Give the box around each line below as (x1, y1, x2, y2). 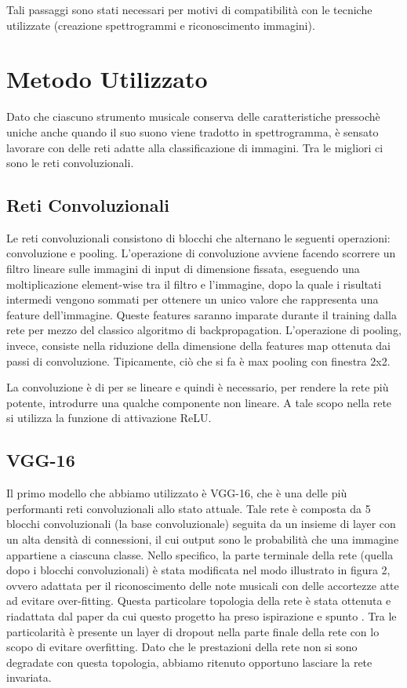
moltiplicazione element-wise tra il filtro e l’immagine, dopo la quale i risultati (6, 275, 382, 292)
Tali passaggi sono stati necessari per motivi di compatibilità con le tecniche (6, 2, 372, 17)
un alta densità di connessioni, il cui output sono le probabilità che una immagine (6, 531, 399, 547)
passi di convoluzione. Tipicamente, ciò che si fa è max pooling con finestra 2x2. (6, 352, 391, 369)
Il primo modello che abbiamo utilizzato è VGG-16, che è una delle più (6, 485, 347, 501)
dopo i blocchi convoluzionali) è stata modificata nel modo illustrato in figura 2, (6, 562, 391, 578)
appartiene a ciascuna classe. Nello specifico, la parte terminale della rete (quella (6, 546, 394, 562)
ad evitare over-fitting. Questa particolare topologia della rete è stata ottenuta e (6, 592, 391, 609)
